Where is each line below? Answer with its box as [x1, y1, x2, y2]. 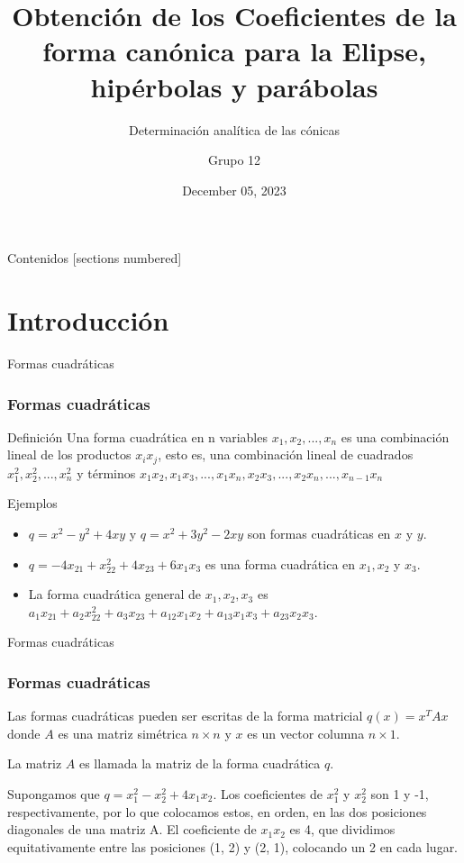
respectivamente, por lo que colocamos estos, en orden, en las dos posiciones [7, 802, 427, 821]
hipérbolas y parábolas [90, 68, 378, 104]
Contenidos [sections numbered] [7, 249, 182, 268]
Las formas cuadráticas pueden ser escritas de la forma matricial [7, 706, 363, 725]
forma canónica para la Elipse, [42, 32, 426, 69]
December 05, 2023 [182, 180, 287, 199]
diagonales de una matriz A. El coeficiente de [7, 820, 257, 839]
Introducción [7, 302, 169, 339]
